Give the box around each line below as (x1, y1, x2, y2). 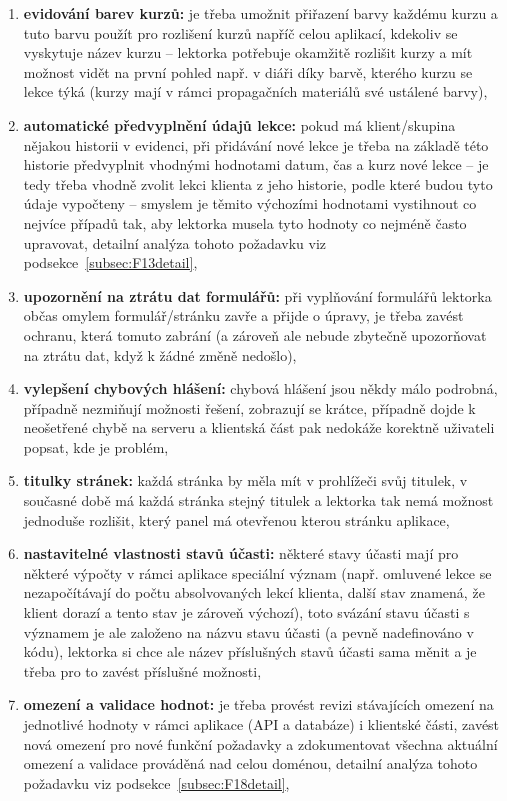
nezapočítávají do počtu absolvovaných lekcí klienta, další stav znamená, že (23, 582, 485, 603)
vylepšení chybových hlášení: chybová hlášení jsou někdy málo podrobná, (23, 378, 498, 399)
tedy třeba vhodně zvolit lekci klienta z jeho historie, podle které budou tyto (23, 173, 493, 194)
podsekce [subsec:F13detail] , (23, 252, 198, 273)
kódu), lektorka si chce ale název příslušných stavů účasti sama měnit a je (23, 641, 477, 662)
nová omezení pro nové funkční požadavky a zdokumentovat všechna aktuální (23, 733, 498, 754)
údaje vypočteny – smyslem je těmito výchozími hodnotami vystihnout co (23, 193, 477, 214)
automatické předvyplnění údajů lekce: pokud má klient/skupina (23, 114, 456, 135)
